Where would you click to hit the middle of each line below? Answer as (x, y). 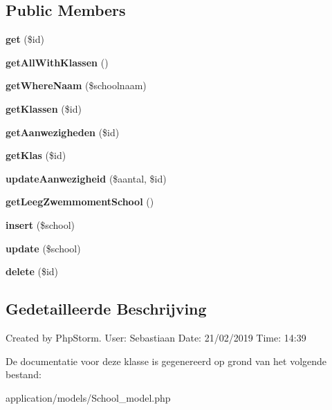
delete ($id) (32, 271)
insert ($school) (40, 224)
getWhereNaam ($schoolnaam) (76, 85)
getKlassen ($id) (44, 108)
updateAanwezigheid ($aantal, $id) (86, 178)
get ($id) (25, 39)
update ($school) (43, 248)
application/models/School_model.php (88, 397)
